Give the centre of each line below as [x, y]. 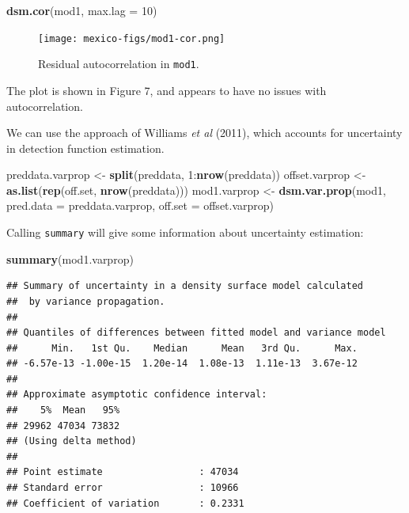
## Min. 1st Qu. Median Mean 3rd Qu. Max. [182, 348]
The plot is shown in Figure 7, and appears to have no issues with [167, 90]
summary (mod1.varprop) [70, 258]
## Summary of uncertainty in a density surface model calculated [185, 286]
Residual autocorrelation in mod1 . [119, 64]
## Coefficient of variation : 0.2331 [125, 503]
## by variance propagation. [86, 301]
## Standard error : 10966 [123, 488]
